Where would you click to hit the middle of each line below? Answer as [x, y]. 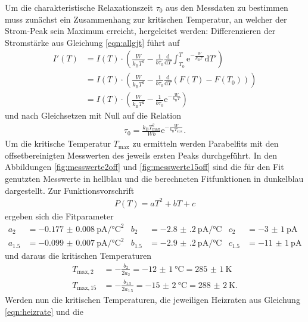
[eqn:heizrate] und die [44, 311]
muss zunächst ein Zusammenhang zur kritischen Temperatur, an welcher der [146, 19]
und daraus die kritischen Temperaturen [78, 256]
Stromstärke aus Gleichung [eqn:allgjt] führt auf [92, 42]
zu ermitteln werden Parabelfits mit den [206, 143]
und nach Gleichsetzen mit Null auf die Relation [93, 115]
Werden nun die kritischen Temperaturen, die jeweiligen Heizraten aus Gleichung [153, 299]
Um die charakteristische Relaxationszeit [79, 7]
